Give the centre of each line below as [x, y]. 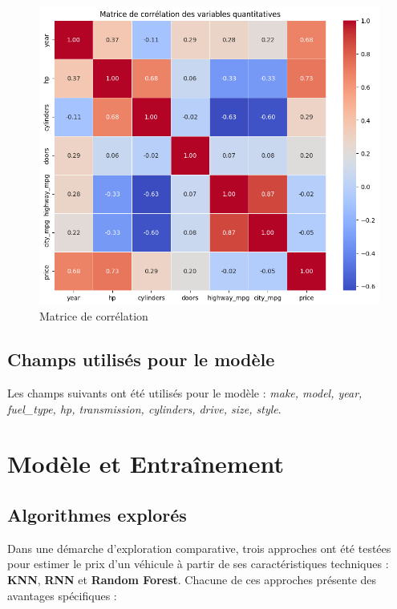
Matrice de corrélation [94, 316]
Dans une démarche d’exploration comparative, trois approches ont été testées [199, 548]
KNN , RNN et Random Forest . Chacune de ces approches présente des [192, 579]
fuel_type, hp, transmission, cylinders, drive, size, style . [144, 408]
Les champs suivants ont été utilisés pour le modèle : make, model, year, [185, 393]
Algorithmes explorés [97, 514]
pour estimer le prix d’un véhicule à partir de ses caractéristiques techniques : [198, 564]
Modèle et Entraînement [146, 464]
